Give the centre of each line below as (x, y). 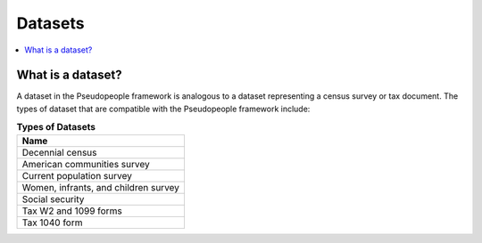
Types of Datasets (56, 127)
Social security (53, 198)
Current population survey (77, 175)
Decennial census (59, 152)
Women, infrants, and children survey (101, 187)
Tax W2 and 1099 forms (72, 211)
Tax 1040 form (52, 223)
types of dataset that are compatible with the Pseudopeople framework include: (163, 109)
